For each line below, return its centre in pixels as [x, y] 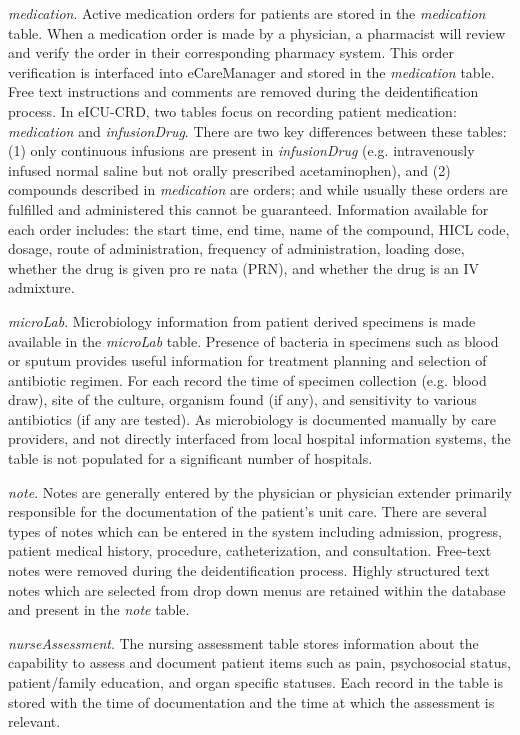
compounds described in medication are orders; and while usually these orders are [258, 189]
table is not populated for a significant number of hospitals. [190, 458]
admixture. [41, 287]
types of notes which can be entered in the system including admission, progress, [255, 530]
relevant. [34, 721]
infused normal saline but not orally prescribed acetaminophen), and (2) [229, 169]
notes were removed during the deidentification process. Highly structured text [249, 570]
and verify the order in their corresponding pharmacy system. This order [231, 52]
